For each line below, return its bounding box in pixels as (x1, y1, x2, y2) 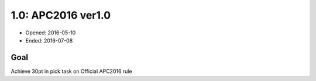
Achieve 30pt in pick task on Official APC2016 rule (11, 68, 132, 75)
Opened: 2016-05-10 (25, 29, 76, 36)
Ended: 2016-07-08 (25, 37, 73, 44)
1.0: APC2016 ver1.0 (11, 9, 111, 22)
